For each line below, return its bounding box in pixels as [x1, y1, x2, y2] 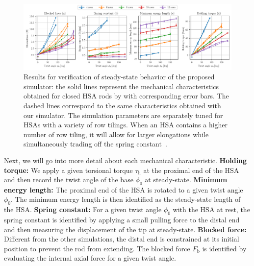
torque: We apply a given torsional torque [4, 165, 133, 175]
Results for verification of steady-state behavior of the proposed [24, 72, 215, 82]
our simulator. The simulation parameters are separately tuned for [24, 110, 223, 120]
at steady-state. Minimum [145, 174, 228, 185]
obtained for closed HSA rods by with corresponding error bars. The [24, 91, 229, 101]
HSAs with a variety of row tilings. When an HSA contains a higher [24, 120, 228, 130]
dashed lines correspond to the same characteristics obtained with [24, 100, 221, 110]
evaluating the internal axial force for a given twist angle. [4, 253, 176, 263]
